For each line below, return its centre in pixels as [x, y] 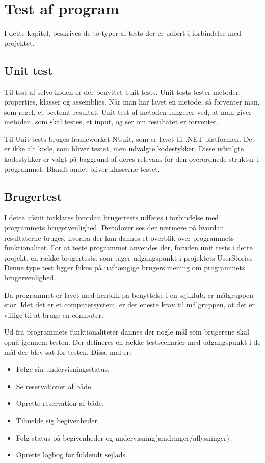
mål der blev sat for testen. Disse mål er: [68, 352]
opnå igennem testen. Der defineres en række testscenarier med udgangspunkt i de [132, 342]
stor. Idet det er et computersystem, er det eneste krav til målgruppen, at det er [130, 305]
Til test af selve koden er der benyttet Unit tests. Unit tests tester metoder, [123, 92]
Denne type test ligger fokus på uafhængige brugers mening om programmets [125, 267]
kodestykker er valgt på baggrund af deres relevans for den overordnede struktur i [132, 159]
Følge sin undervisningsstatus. [63, 369]
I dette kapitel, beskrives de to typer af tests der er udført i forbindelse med [123, 33]
